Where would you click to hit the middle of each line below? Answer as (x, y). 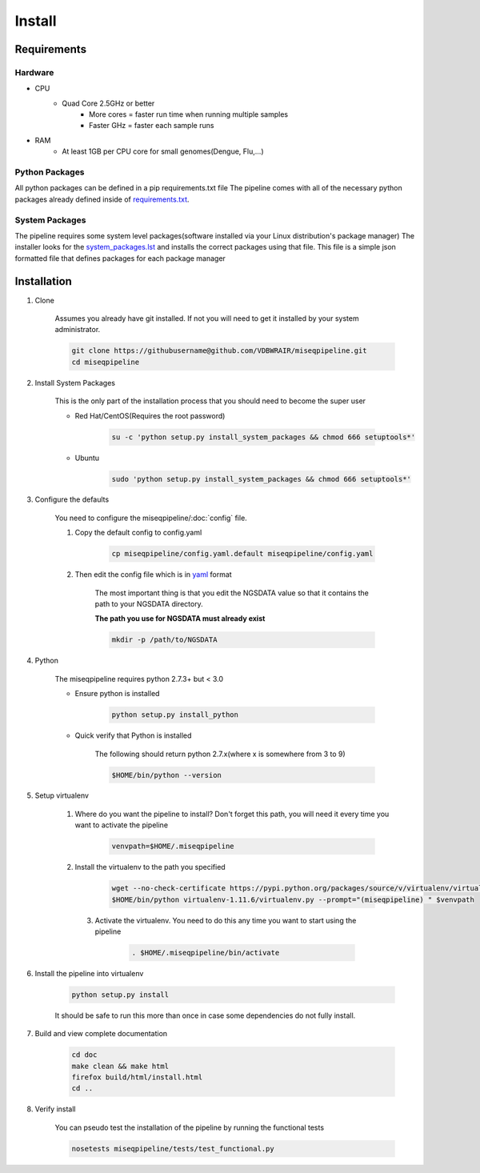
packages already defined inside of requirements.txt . (102, 199)
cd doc (84, 1055)
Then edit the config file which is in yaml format (153, 574)
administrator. (78, 330)
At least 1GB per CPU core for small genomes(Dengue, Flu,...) (163, 151)
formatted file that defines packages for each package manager (120, 258)
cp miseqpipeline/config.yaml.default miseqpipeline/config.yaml (242, 554)
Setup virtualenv (62, 795)
